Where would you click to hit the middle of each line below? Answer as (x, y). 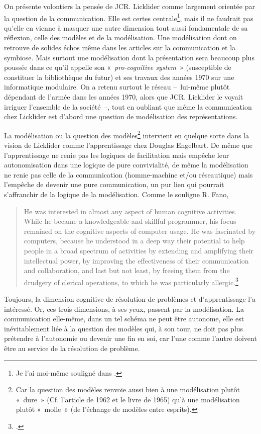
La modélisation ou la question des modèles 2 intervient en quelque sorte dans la (127, 134)
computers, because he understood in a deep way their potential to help (134, 241)
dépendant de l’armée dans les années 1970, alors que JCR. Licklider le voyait (124, 97)
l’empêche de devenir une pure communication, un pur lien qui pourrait (114, 184)
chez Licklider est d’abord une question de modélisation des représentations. (121, 116)
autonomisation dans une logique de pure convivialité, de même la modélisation (126, 165)
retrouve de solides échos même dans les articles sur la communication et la (120, 48)
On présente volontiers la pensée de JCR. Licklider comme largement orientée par (129, 6)
